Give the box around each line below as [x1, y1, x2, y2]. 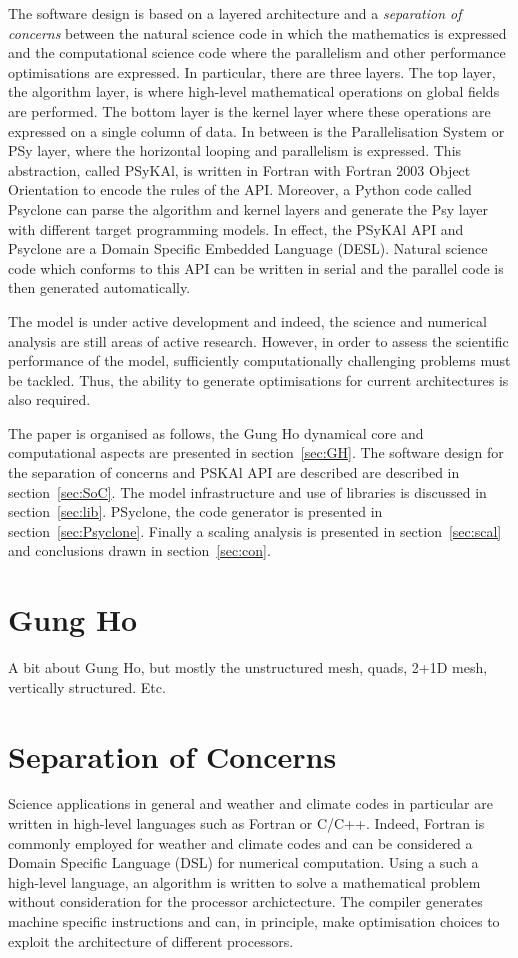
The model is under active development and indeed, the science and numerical [8, 310, 487, 331]
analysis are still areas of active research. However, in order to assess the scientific [8, 330, 509, 351]
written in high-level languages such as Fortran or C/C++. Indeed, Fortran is [8, 813, 485, 834]
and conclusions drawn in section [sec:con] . [8, 540, 271, 561]
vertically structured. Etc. [8, 676, 166, 697]
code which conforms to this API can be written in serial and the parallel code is [8, 257, 504, 278]
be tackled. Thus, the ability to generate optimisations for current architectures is [8, 369, 509, 390]
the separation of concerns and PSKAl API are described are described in [8, 462, 460, 483]
